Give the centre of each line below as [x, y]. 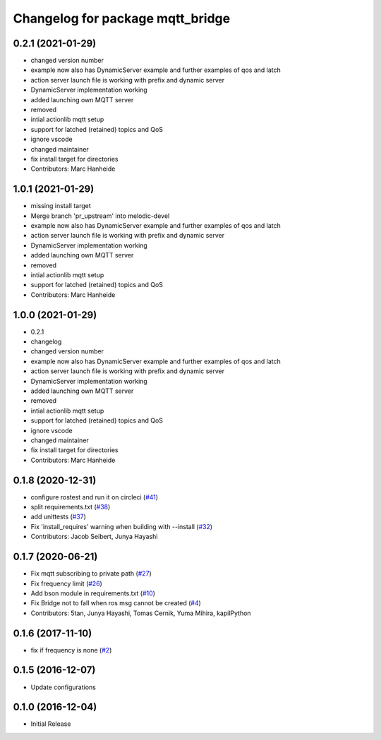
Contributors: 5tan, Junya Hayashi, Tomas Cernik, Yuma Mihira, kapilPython [141, 613]
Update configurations [64, 687]
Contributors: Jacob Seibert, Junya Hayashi [94, 537]
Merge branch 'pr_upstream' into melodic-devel [100, 216]
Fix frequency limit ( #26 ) [66, 583]
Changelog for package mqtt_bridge [122, 18]
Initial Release [51, 724]
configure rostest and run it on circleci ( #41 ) [95, 497]
